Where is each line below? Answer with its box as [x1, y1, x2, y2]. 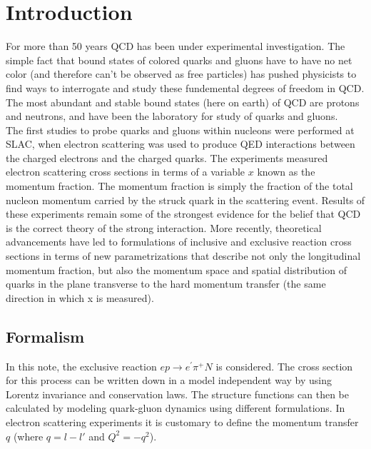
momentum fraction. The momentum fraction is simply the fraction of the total [6, 178, 353, 193]
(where [13, 428, 44, 443]
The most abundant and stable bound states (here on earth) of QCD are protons [6, 94, 360, 109]
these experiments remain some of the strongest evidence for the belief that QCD [6, 206, 361, 221]
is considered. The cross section [215, 358, 353, 373]
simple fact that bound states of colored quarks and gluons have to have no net [6, 52, 352, 67]
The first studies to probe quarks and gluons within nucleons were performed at [6, 122, 355, 137]
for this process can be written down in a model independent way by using [6, 373, 332, 388]
